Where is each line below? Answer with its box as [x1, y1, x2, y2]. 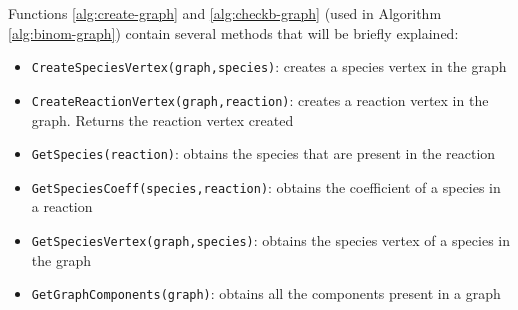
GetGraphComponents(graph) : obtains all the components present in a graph [31, 283, 501, 304]
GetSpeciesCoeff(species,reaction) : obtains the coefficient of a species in [31, 176, 501, 197]
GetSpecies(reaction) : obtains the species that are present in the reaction [31, 143, 496, 164]
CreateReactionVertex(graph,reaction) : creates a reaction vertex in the [31, 89, 489, 110]
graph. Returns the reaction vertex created [31, 109, 294, 130]
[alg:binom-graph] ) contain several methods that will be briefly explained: [8, 22, 459, 43]
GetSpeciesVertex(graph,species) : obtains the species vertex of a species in [31, 230, 510, 250]
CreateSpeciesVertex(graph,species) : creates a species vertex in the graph [31, 56, 507, 77]
